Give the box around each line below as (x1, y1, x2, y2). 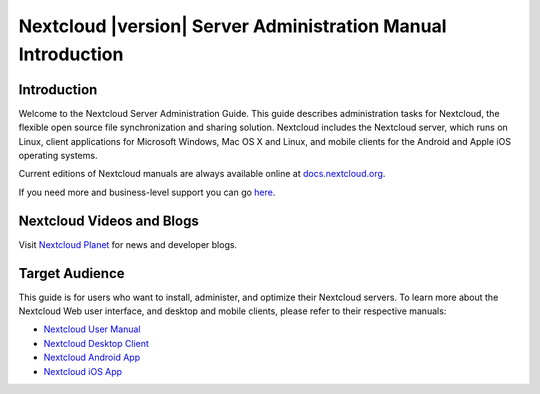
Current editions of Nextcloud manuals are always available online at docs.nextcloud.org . (18, 168, 386, 180)
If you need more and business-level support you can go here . (18, 186, 276, 198)
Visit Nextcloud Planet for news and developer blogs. (18, 238, 238, 250)
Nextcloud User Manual (43, 323, 141, 335)
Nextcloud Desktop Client (43, 337, 150, 349)
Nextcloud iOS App (43, 365, 123, 377)
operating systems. (18, 150, 98, 162)
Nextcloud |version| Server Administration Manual (18, 15, 447, 37)
